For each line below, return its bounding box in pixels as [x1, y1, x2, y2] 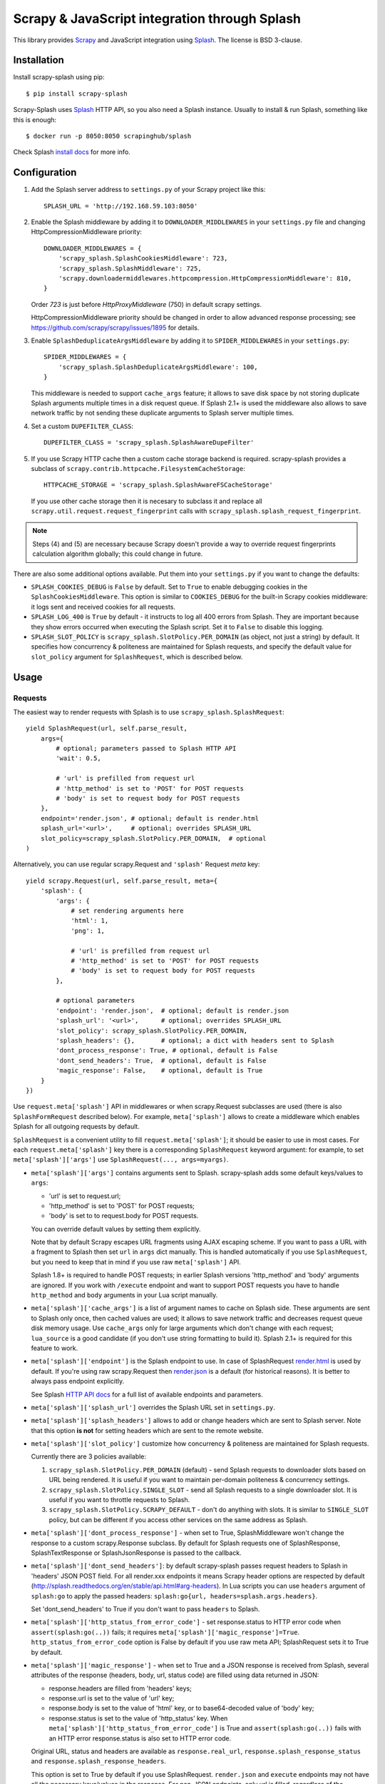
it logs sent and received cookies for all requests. [31, 602, 176, 611]
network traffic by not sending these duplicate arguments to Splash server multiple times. [31, 409, 294, 417]
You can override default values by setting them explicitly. [31, 1225, 201, 1233]
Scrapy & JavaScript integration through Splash [13, 11, 302, 26]
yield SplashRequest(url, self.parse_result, [26, 724, 188, 733]
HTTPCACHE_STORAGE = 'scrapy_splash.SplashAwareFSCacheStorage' [43, 481, 274, 489]
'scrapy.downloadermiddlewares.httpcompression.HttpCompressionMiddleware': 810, [58, 275, 352, 283]
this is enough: [13, 115, 57, 124]
